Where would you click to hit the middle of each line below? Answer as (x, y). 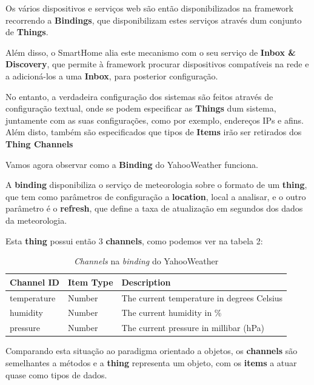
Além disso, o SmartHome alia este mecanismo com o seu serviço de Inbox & (151, 52)
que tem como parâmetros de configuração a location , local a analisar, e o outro (156, 196)
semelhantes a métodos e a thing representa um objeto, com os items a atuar (151, 362)
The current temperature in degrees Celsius (202, 297)
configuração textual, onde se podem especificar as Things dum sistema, (141, 108)
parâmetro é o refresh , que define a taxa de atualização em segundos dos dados (154, 208)
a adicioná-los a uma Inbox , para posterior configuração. (112, 75)
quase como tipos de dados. (56, 374)
